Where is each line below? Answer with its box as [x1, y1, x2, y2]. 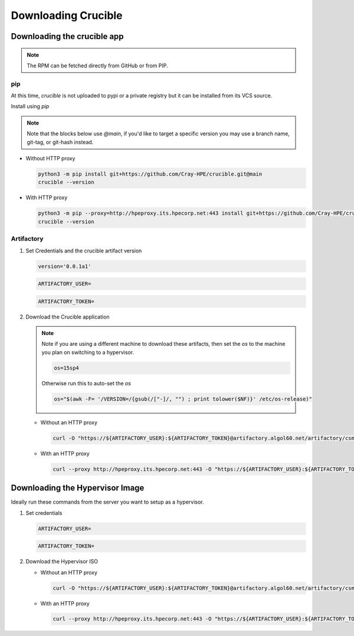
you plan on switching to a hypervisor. [41, 349, 135, 356]
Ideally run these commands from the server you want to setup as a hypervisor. [11, 498, 204, 505]
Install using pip [11, 103, 50, 110]
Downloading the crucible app [11, 31, 124, 41]
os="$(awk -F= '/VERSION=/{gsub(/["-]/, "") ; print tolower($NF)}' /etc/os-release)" [54, 395, 313, 402]
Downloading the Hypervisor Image [11, 483, 145, 493]
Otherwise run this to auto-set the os [41, 379, 131, 387]
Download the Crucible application [25, 313, 110, 320]
